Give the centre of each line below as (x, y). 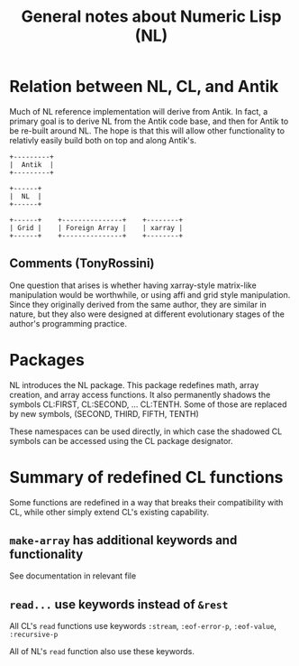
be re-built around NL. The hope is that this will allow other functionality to (147, 130)
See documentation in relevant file (73, 576)
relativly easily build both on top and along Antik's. (103, 140)
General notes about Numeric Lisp (151, 17)
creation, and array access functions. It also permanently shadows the (140, 394)
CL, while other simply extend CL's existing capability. (109, 512)
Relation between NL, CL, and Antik (144, 87)
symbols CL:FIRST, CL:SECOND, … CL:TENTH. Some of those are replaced (148, 404)
